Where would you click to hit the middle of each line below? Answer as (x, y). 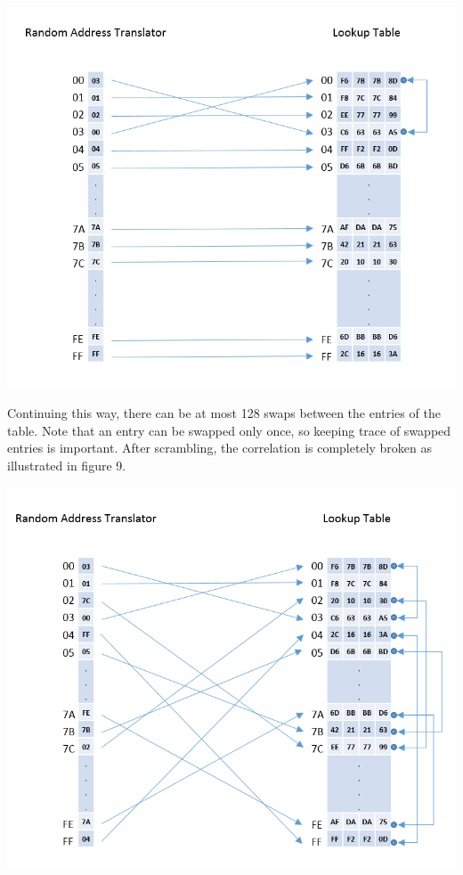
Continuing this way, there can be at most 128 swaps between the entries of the (224, 413)
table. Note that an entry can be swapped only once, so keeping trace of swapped (229, 430)
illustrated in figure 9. (67, 465)
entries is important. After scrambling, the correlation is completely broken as (220, 448)
